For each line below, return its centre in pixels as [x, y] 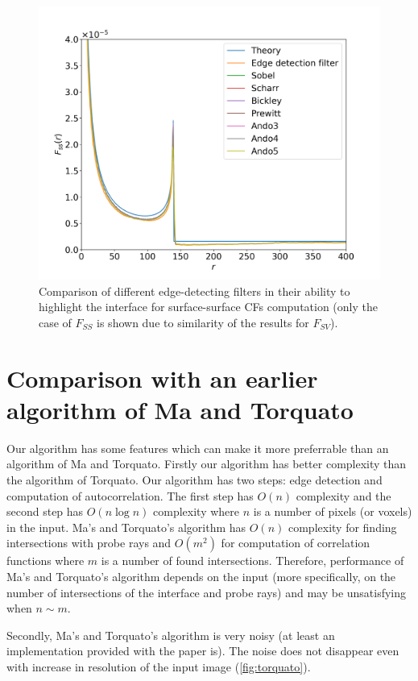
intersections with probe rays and [89, 543]
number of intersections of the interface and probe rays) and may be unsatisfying [207, 592]
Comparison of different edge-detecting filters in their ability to [195, 291]
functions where [46, 561]
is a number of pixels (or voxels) [333, 511]
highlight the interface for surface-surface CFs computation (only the [208, 307]
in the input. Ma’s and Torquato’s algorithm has [126, 527]
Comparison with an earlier [162, 378]
